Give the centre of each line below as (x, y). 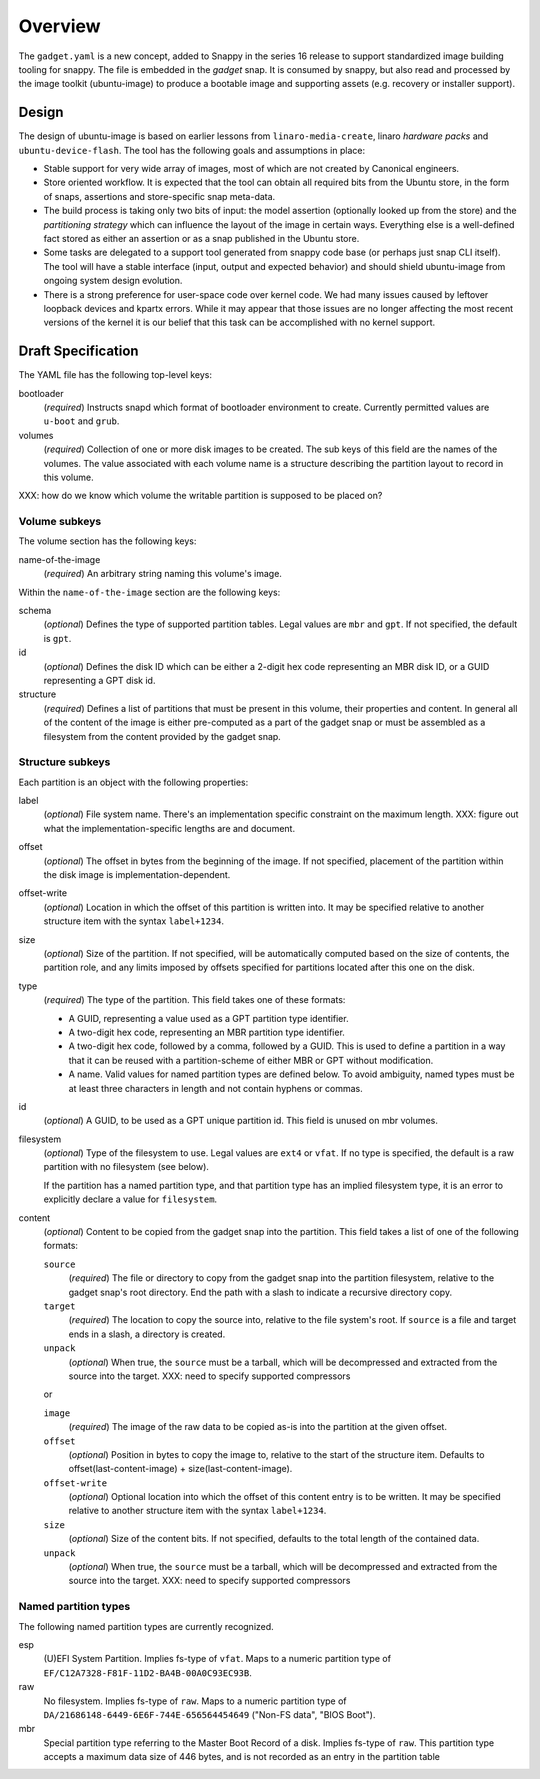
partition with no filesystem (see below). (126, 1167)
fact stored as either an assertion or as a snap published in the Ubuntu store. (201, 238)
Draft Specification (78, 351)
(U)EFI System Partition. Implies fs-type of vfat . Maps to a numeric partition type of (217, 1659)
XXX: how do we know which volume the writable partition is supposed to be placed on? (200, 496)
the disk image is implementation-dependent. (137, 875)
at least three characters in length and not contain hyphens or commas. (216, 1088)
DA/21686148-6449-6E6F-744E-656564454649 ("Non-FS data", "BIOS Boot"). (209, 1714)
